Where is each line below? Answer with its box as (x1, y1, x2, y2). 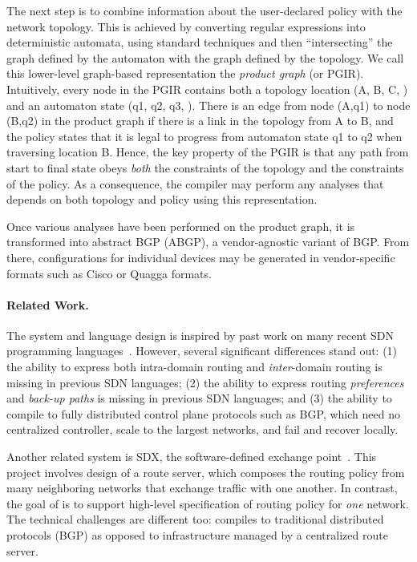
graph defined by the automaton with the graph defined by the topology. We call (6, 49, 404, 66)
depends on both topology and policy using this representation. (6, 191, 318, 208)
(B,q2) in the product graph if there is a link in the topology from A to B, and (6, 112, 394, 129)
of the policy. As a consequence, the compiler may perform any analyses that (6, 175, 384, 192)
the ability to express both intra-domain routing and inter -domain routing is (6, 358, 383, 375)
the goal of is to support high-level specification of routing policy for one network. (6, 495, 409, 511)
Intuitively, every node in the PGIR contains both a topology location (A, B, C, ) (6, 80, 408, 97)
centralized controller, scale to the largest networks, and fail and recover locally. (6, 421, 399, 438)
